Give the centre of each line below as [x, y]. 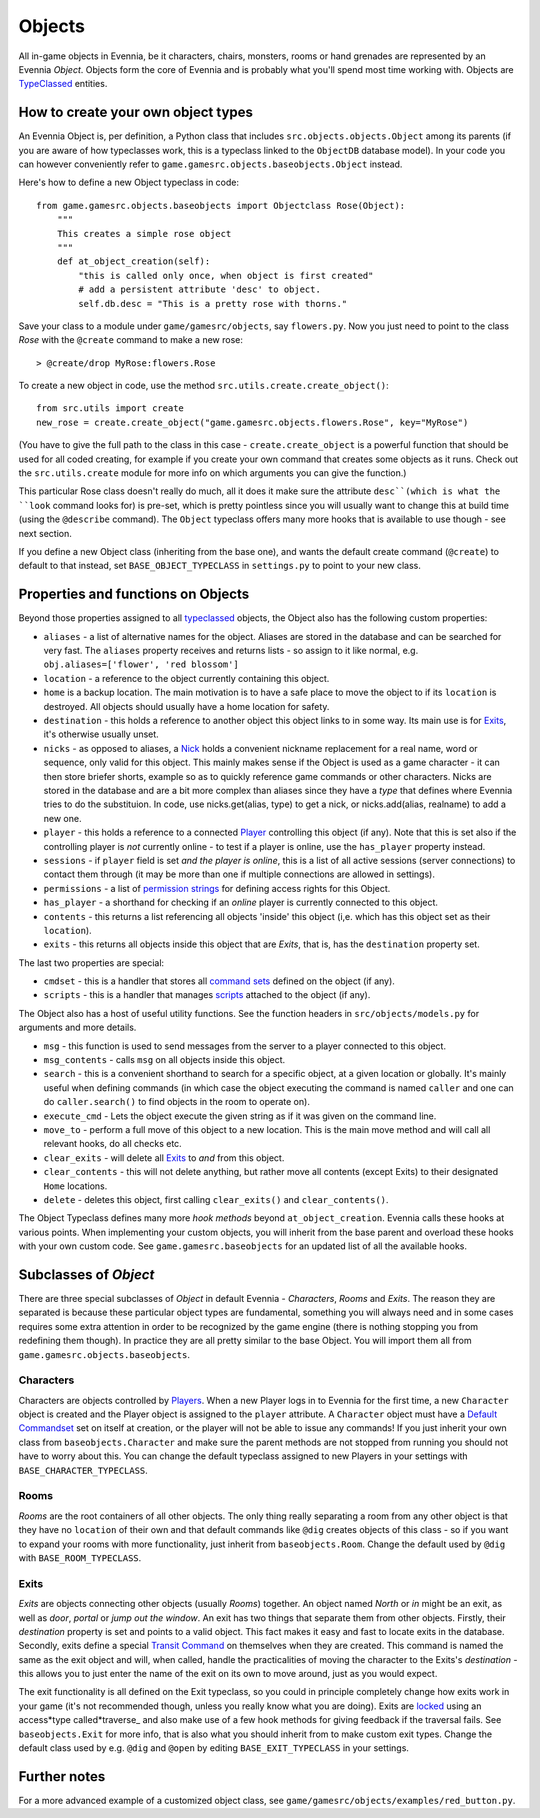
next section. [45, 533]
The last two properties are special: [91, 962]
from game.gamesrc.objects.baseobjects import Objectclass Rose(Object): [221, 205]
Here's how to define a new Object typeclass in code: [129, 182]
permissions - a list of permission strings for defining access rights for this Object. [217, 888]
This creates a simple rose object [144, 233]
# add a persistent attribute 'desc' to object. [200, 289]
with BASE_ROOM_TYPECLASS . [80, 1557]
